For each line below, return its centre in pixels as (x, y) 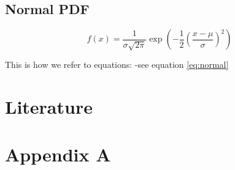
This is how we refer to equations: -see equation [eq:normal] (117, 65)
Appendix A (58, 154)
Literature (49, 106)
